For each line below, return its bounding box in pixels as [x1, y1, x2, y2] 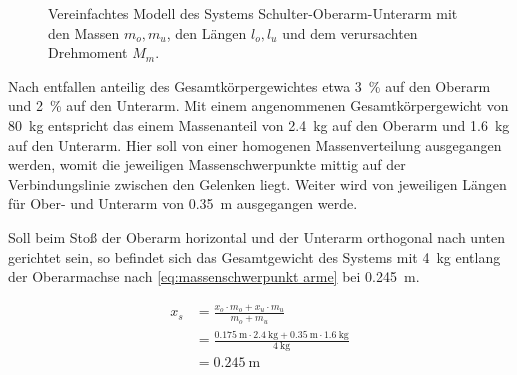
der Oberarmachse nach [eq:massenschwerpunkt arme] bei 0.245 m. [8, 266, 420, 287]
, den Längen [166, 22, 247, 43]
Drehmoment [48, 42, 128, 63]
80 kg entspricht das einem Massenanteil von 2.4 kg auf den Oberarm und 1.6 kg [8, 114, 510, 135]
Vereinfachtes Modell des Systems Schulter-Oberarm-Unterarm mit [48, 3, 458, 23]
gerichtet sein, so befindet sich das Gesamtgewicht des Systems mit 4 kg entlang [8, 246, 501, 267]
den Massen [48, 22, 120, 43]
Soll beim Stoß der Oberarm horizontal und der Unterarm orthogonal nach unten [8, 226, 505, 247]
